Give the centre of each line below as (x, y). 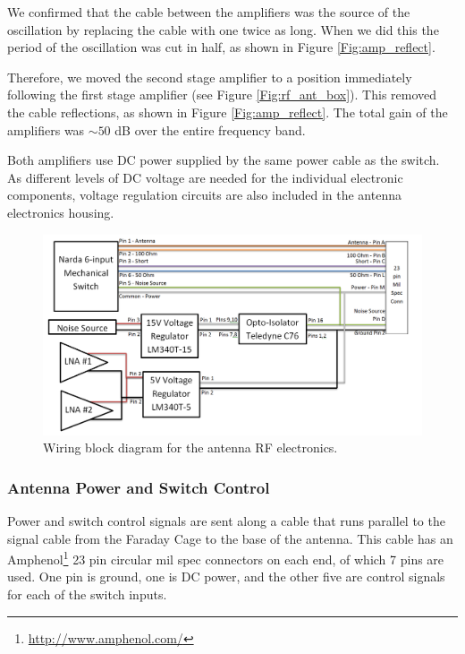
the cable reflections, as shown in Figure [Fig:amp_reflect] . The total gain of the (228, 112)
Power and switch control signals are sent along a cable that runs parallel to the (226, 520)
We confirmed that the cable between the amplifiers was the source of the (209, 12)
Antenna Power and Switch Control (139, 487)
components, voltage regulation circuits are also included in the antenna (204, 195)
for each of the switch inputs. (87, 594)
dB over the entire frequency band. (210, 129)
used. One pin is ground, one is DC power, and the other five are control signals (226, 577)
